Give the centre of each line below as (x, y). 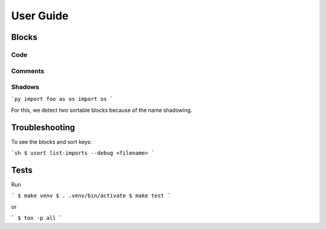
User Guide (40, 16)
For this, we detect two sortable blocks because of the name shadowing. (102, 110)
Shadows (25, 87)
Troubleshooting (43, 127)
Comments (28, 71)
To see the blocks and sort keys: (52, 141)
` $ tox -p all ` (37, 218)
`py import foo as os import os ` (62, 99)
